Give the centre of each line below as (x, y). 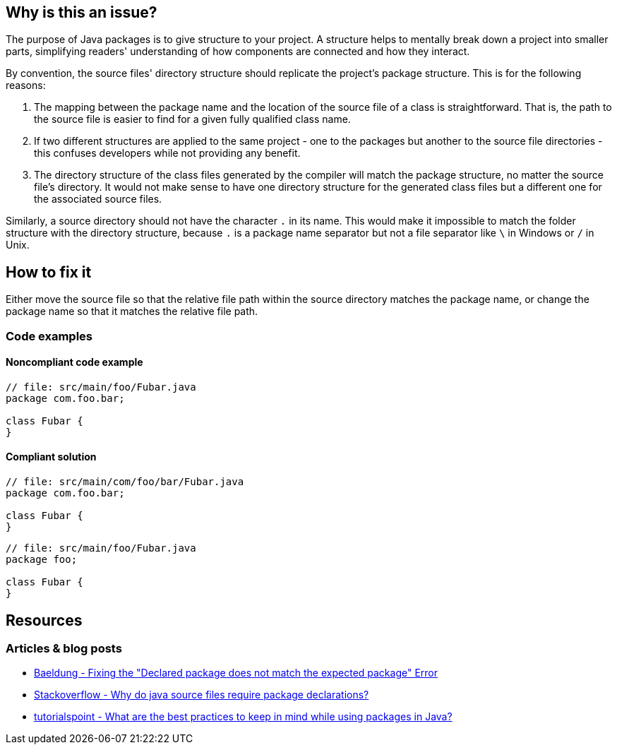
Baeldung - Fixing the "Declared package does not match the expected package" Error (236, 673)
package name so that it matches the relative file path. (132, 311)
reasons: (26, 85)
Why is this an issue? (82, 12)
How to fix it (49, 272)
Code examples (49, 336)
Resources (44, 620)
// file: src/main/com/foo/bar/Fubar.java (125, 482)
